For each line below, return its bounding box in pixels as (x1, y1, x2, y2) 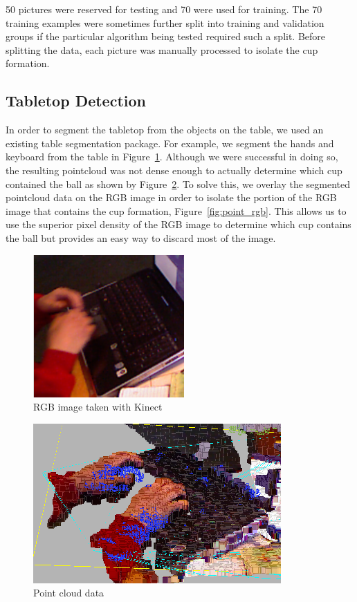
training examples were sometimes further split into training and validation (6, 15, 324, 30)
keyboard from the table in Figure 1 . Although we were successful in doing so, (6, 149, 338, 164)
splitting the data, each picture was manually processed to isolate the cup (6, 42, 318, 57)
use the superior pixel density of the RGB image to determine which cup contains (6, 217, 351, 232)
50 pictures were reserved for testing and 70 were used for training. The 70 (6, 2, 322, 16)
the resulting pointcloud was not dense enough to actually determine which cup (6, 162, 342, 177)
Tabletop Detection (6, 90, 146, 111)
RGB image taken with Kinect (33, 399, 163, 414)
